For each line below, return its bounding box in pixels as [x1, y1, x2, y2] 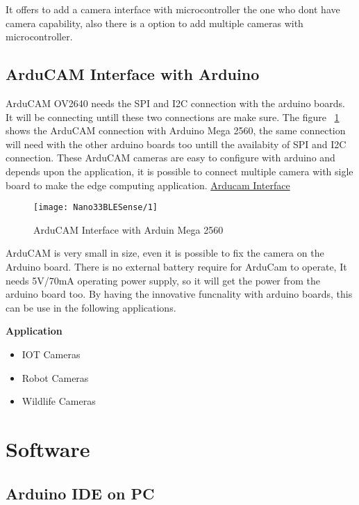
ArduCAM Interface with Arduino [6, 63, 260, 85]
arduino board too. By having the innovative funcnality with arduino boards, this [6, 287, 353, 301]
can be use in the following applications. [6, 300, 176, 314]
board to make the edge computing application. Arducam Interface [6, 177, 290, 192]
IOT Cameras [22, 346, 81, 361]
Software [6, 434, 90, 463]
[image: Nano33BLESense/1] [33, 202, 158, 213]
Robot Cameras [22, 370, 89, 385]
